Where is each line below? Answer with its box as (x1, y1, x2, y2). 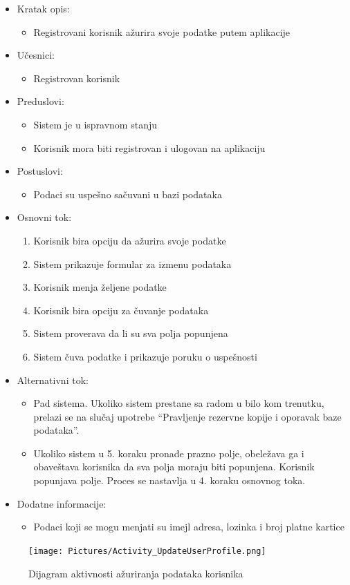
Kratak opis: (17, 1, 70, 15)
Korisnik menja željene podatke (33, 280, 167, 294)
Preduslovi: (17, 94, 64, 108)
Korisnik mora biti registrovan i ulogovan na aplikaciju (33, 140, 266, 155)
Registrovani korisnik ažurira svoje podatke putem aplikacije (33, 24, 291, 39)
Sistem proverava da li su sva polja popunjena (33, 326, 228, 341)
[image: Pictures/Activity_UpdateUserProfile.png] (28, 546, 266, 556)
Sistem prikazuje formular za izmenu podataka (33, 256, 232, 271)
